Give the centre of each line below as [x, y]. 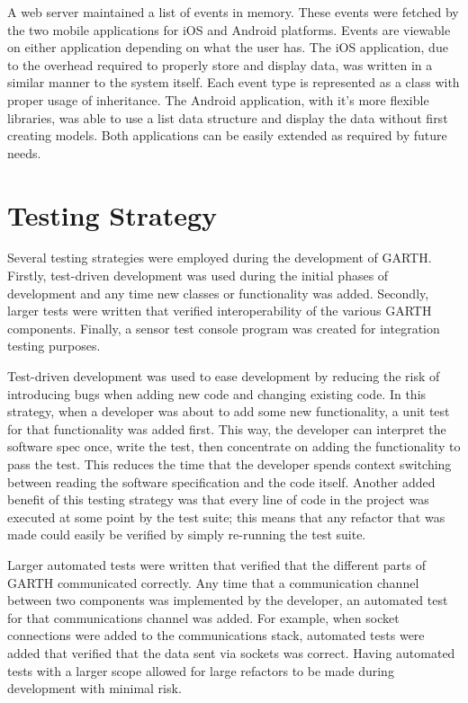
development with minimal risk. [94, 688]
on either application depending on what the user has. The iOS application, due [228, 47]
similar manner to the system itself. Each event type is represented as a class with [234, 82]
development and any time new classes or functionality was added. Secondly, [218, 293]
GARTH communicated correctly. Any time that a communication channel [213, 582]
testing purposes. [54, 346]
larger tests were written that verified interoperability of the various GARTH [220, 311]
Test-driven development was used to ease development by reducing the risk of [224, 376]
